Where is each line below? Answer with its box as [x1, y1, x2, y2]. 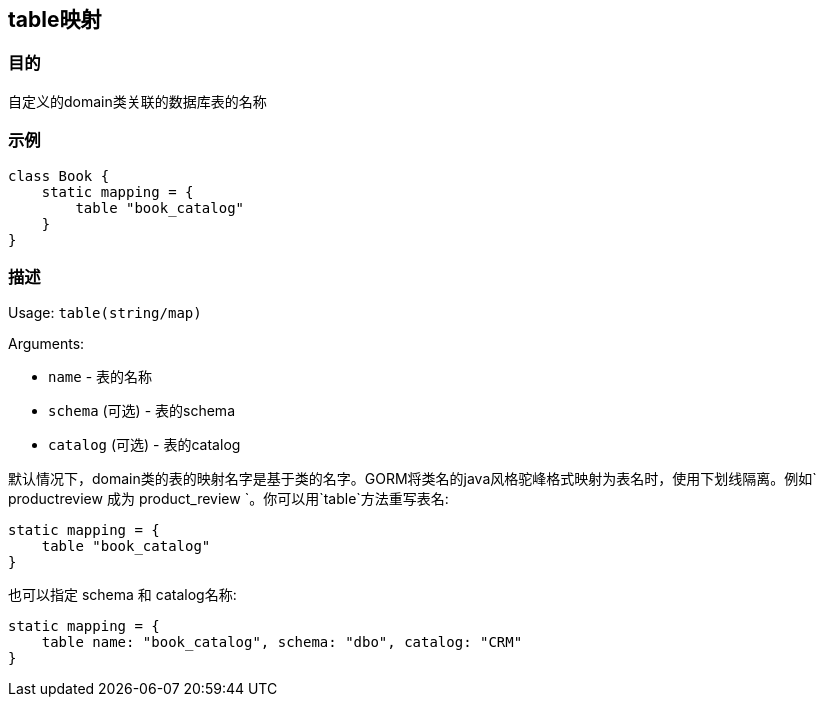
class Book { [8, 167, 110, 184]
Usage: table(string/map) [8, 304, 202, 322]
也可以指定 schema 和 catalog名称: [8, 586, 237, 604]
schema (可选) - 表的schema [48, 402, 235, 420]
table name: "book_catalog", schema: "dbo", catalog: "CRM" [41, 634, 523, 651]
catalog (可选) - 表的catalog [48, 436, 241, 454]
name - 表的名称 [48, 368, 153, 386]
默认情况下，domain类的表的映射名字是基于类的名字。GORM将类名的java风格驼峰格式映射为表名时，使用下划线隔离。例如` [8, 470, 817, 488]
